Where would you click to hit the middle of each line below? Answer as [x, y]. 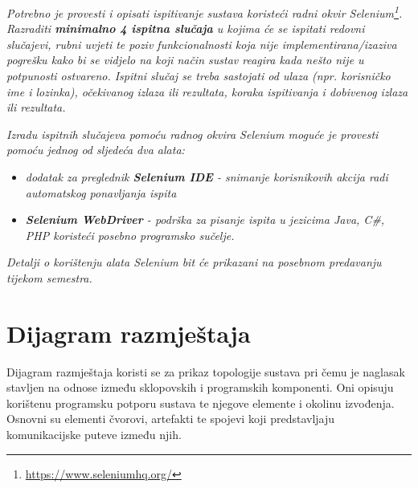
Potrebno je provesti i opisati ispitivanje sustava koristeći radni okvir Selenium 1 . [205, 12]
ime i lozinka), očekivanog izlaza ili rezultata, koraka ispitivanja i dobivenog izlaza [207, 91]
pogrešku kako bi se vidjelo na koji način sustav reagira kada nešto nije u [185, 60]
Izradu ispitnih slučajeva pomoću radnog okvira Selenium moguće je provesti [193, 134]
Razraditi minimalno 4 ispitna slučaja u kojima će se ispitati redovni [186, 28]
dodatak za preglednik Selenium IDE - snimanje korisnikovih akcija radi [207, 177]
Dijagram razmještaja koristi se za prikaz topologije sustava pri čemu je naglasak [206, 371]
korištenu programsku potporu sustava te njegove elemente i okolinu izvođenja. [201, 403]
